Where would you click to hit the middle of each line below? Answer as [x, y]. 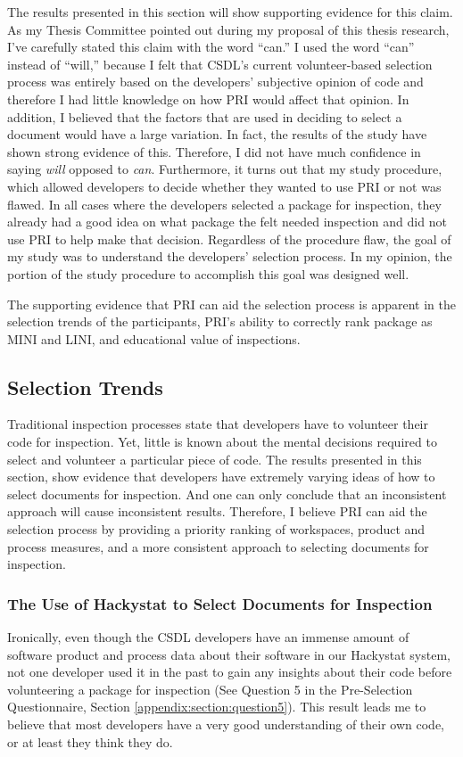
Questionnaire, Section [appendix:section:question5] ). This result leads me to [217, 707]
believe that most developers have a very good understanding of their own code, [226, 724]
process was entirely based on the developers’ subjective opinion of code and [215, 82]
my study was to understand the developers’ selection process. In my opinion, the [230, 256]
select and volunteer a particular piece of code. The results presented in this [215, 459]
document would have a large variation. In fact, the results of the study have [217, 134]
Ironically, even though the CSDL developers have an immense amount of [208, 637]
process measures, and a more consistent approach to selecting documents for [218, 546]
